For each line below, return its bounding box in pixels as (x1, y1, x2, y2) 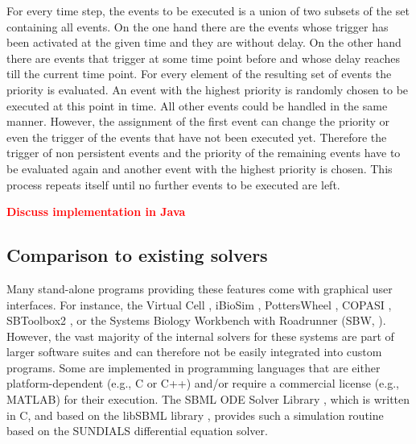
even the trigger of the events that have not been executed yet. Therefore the (6, 128, 387, 145)
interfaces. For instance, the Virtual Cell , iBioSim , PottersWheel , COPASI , (6, 296, 392, 313)
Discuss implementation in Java (6, 203, 186, 220)
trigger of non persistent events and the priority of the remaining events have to (6, 144, 401, 161)
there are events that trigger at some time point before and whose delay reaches (6, 49, 400, 66)
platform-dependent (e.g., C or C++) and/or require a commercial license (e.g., (6, 375, 399, 392)
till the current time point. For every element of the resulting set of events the (6, 65, 392, 82)
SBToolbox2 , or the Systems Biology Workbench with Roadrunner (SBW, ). (6, 312, 386, 329)
